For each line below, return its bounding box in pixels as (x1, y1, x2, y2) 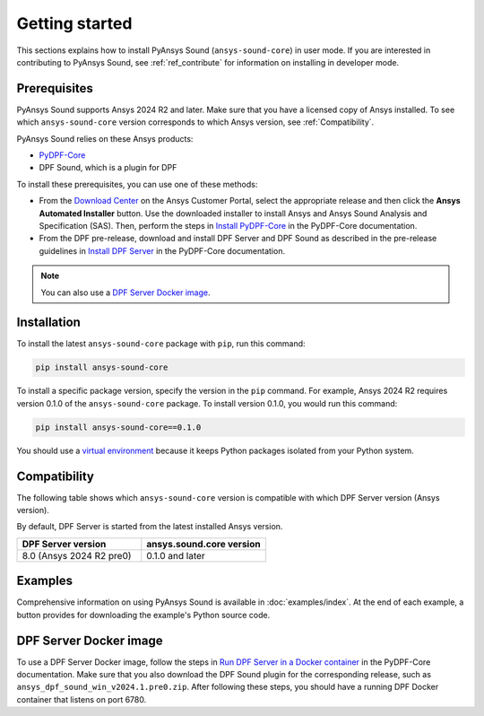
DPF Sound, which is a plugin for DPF (39, 162, 177, 173)
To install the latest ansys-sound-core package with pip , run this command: (16, 338, 306, 349)
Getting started (16, 13, 133, 33)
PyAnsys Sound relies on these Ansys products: (16, 133, 194, 144)
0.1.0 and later (146, 549, 205, 562)
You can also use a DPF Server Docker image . (40, 287, 211, 298)
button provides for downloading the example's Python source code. (16, 609, 271, 620)
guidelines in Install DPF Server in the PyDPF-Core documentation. (39, 245, 286, 256)
